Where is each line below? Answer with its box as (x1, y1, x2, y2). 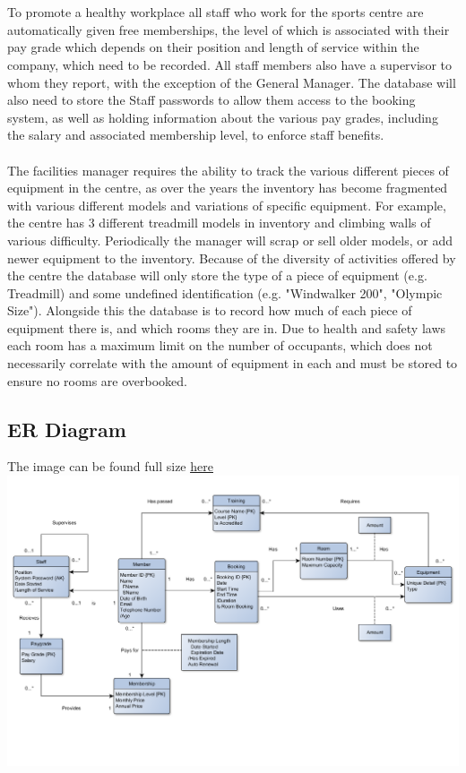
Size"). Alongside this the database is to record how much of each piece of (7, 301, 412, 320)
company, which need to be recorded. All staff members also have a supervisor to (7, 55, 452, 73)
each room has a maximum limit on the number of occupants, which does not (7, 336, 433, 355)
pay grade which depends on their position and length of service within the (7, 38, 419, 56)
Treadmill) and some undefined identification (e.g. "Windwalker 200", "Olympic (7, 283, 443, 302)
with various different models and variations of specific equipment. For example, (7, 195, 446, 214)
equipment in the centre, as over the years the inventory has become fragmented (7, 178, 448, 197)
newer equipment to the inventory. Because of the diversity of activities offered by (7, 248, 456, 267)
